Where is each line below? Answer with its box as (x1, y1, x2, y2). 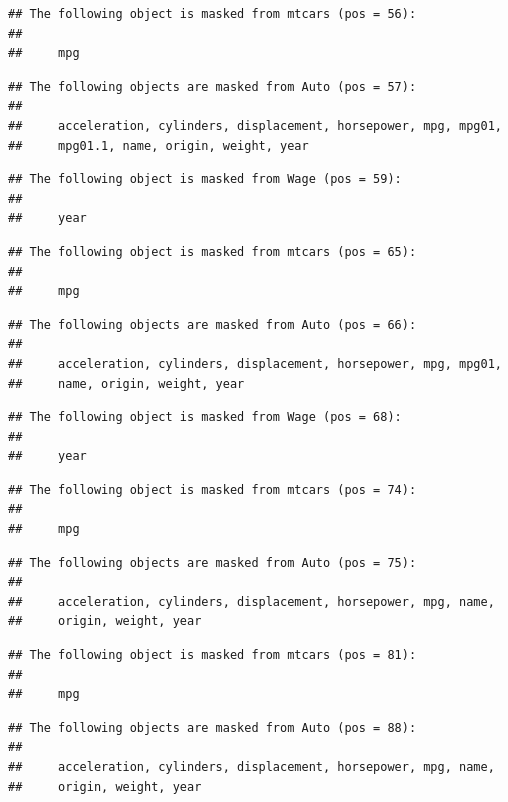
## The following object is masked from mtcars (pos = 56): (8, 7, 417, 21)
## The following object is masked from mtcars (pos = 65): (8, 244, 417, 259)
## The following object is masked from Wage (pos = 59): (8, 172, 402, 187)
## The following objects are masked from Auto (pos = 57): (8, 79, 417, 94)
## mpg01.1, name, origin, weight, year (8, 138, 309, 153)
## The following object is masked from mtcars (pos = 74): (8, 482, 417, 497)
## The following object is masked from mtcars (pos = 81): (8, 648, 417, 663)
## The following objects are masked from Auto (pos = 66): (8, 317, 417, 332)
